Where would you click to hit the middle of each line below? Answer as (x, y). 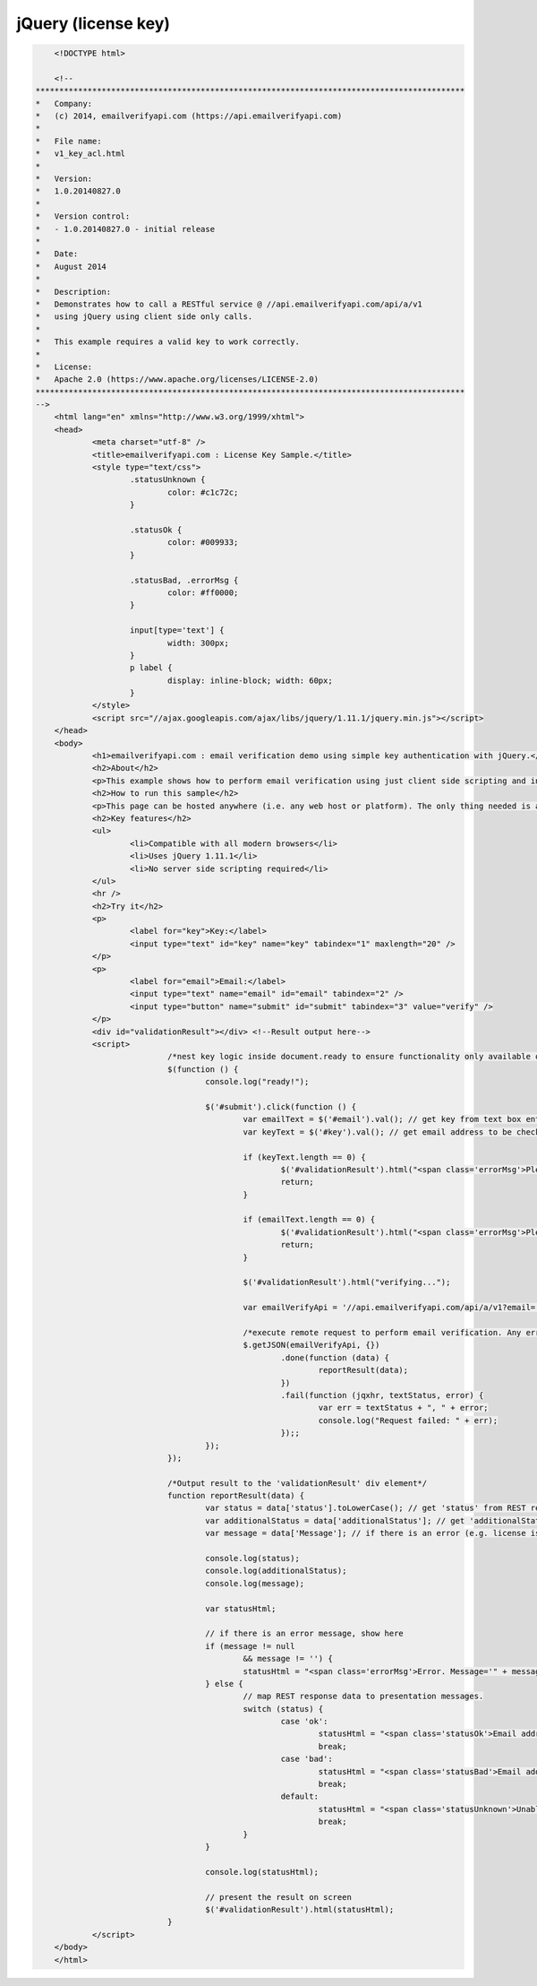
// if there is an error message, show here (305, 1634)
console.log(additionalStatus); (276, 1571)
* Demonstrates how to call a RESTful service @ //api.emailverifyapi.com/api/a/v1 (229, 304)
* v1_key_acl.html (80, 154)
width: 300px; (198, 643)
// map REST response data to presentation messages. (363, 1697)
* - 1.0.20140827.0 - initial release (125, 229)
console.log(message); (255, 1583)
